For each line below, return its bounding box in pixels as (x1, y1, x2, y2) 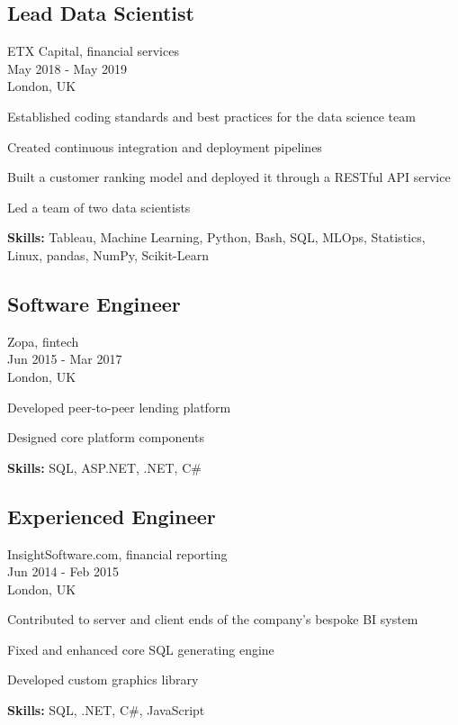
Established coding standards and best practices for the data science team (7, 106, 416, 125)
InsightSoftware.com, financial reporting (7, 544, 228, 563)
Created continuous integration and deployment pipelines (7, 137, 322, 156)
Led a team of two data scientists (7, 197, 191, 216)
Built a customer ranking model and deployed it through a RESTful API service (7, 168, 451, 186)
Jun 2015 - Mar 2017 (7, 349, 122, 368)
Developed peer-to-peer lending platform (7, 397, 231, 416)
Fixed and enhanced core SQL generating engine (7, 639, 274, 658)
